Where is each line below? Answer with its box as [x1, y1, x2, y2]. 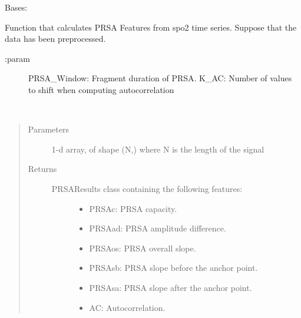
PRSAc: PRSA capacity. [89, 202, 177, 214]
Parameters [28, 123, 69, 135]
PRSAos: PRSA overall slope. [89, 241, 196, 254]
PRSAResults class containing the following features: [51, 182, 243, 194]
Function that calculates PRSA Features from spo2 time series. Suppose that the [5, 21, 297, 33]
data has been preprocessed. [5, 32, 106, 45]
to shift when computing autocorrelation [28, 83, 174, 95]
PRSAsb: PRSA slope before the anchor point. [89, 261, 258, 274]
